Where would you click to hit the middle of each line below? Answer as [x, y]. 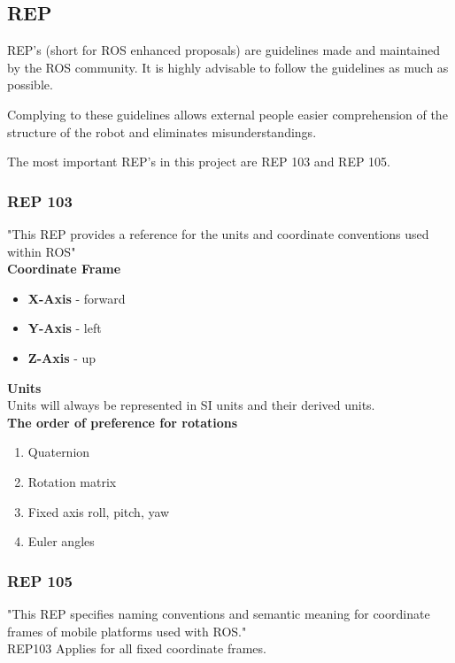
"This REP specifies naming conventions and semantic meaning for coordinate [219, 613]
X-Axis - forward [77, 298]
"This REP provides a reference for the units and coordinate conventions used [218, 233]
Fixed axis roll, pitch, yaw [99, 511]
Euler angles [61, 541]
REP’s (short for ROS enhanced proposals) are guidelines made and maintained [224, 50]
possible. [30, 85]
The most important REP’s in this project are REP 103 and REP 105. [199, 162]
